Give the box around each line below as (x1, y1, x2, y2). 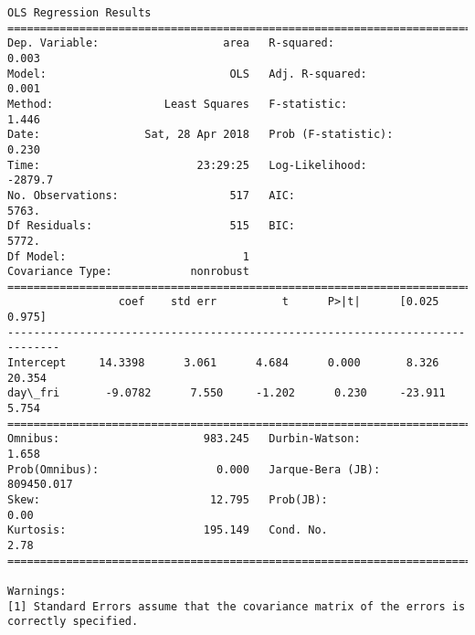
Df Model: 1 (7, 249, 249, 263)
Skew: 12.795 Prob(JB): (7, 493, 328, 506)
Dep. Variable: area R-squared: (7, 37, 334, 50)
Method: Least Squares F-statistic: (7, 97, 348, 111)
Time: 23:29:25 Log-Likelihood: (7, 158, 367, 172)
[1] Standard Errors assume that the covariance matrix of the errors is (7, 599, 466, 613)
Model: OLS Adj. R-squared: (7, 67, 367, 80)
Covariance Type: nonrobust (7, 265, 249, 279)
